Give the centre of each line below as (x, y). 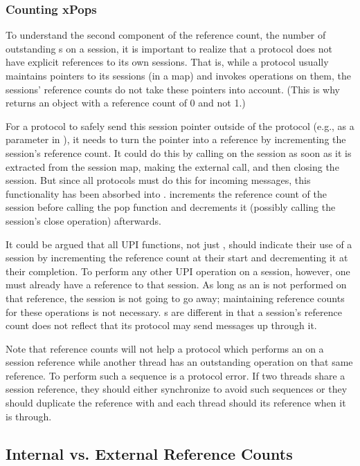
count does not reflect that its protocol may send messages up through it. (161, 325)
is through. (29, 416)
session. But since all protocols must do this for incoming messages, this (158, 180)
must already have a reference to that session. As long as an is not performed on (176, 285)
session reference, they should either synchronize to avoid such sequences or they (177, 389)
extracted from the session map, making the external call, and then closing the (172, 166)
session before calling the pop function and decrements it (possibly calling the (171, 207)
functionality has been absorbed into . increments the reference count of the (166, 193)
